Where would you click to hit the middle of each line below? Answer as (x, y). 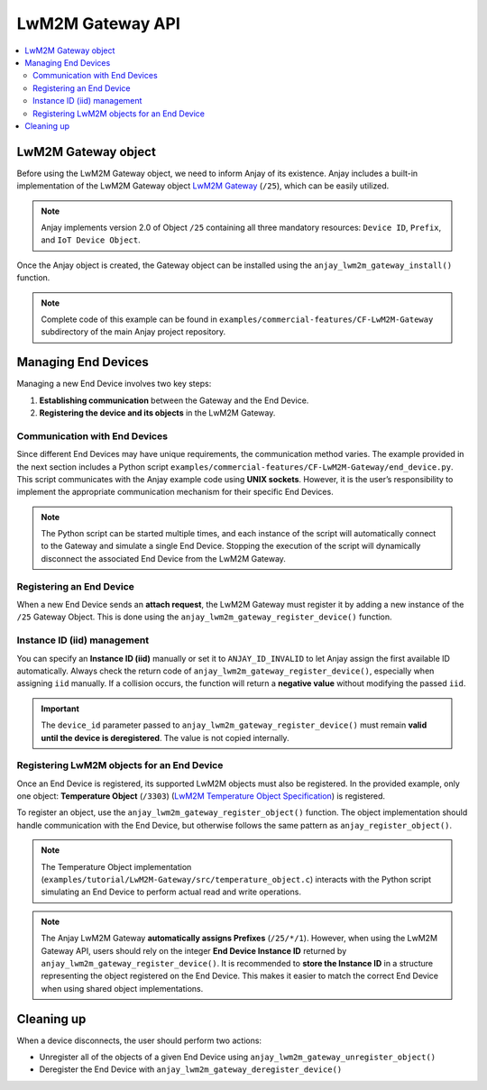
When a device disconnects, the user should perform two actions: (139, 1040)
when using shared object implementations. (122, 988)
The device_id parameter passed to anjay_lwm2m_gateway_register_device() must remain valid (234, 725)
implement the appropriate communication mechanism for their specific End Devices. (175, 492)
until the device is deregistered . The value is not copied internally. (165, 737)
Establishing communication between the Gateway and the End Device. (174, 400)
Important (60, 709)
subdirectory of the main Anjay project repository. (133, 332)
